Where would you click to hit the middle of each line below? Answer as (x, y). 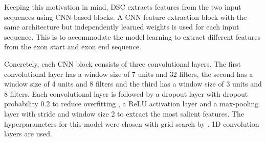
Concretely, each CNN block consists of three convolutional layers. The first (123, 63)
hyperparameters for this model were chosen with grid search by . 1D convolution (132, 123)
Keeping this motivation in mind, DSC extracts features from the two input (123, 7)
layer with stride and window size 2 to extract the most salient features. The (124, 113)
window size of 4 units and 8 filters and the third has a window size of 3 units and (133, 84)
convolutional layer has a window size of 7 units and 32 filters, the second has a (129, 74)
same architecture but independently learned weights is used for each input (122, 27)
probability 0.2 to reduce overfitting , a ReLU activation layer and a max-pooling (131, 104)
